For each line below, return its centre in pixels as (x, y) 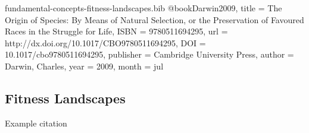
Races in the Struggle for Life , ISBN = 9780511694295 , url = (116, 31)
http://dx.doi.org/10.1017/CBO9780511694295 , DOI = (105, 42)
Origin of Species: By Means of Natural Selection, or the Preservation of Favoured (154, 19)
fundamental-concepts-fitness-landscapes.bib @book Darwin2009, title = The (143, 8)
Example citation (36, 123)
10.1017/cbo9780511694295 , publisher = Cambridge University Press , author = (149, 54)
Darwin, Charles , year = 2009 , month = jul (84, 66)
